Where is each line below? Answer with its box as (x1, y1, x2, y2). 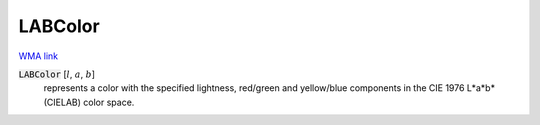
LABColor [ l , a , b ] (18, 68, 95, 80)
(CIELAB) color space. (43, 96, 135, 108)
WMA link (18, 50, 59, 62)
